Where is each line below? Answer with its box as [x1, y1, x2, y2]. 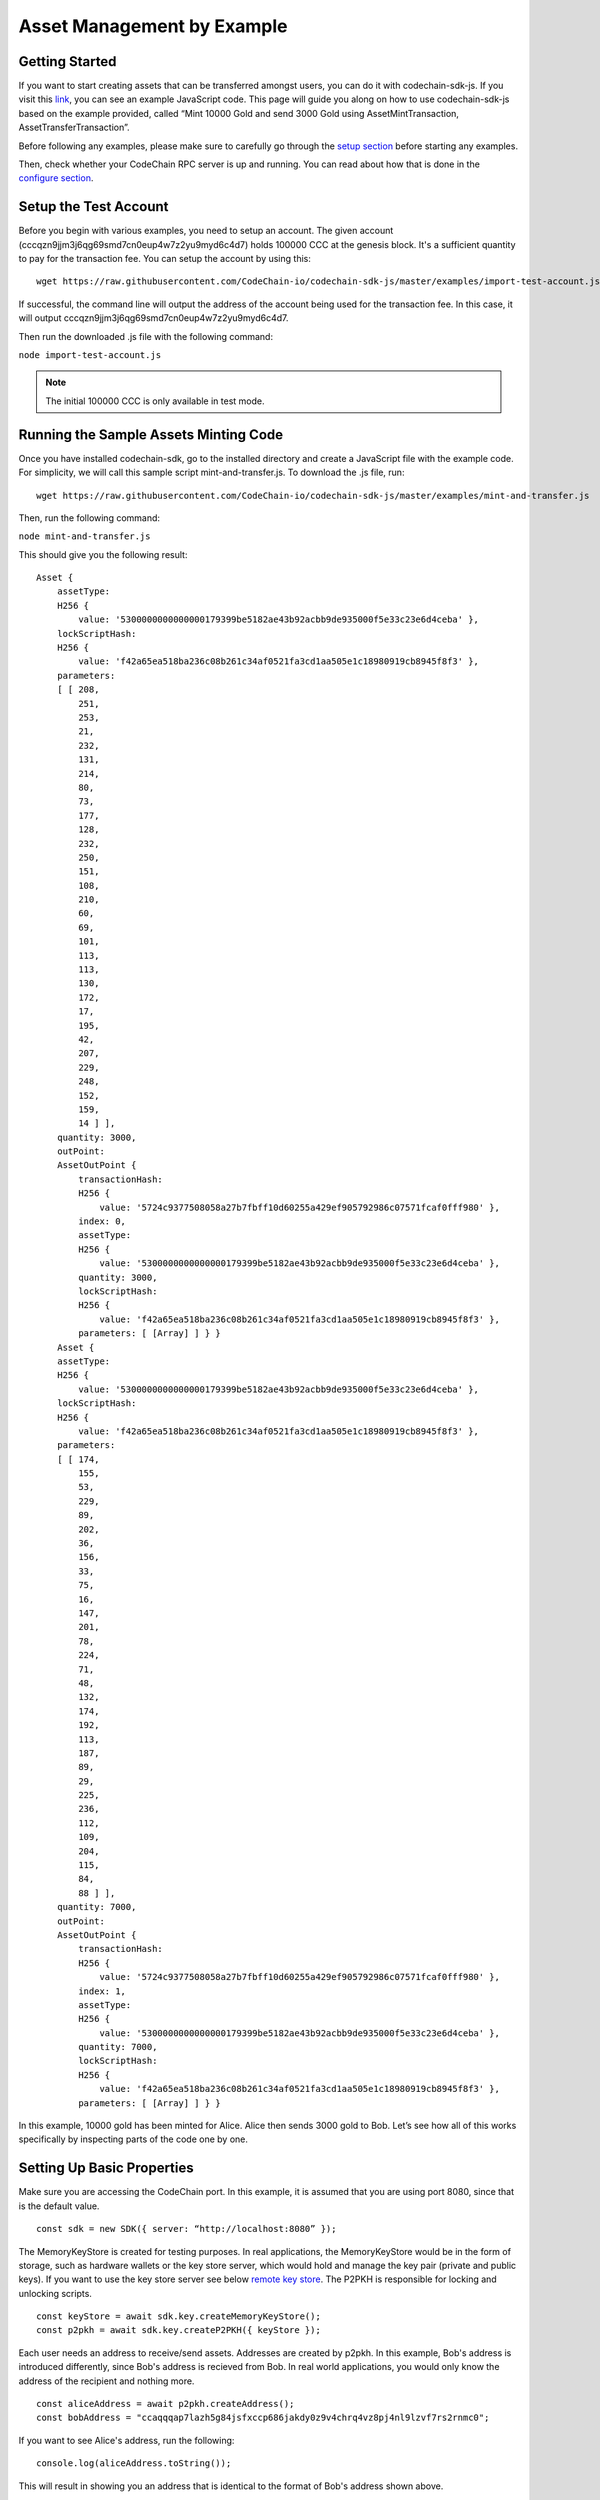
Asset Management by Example [18, 15, 289, 37]
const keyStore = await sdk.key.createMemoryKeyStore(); [36, 2311, 322, 2322]
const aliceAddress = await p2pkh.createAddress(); [36, 2398, 295, 2410]
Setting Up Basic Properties [18, 2160, 194, 2177]
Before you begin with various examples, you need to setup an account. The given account [18, 225, 394, 237]
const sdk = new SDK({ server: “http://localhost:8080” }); [36, 2223, 337, 2235]
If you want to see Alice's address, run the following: [18, 2434, 235, 2446]
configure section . [18, 172, 94, 184]
